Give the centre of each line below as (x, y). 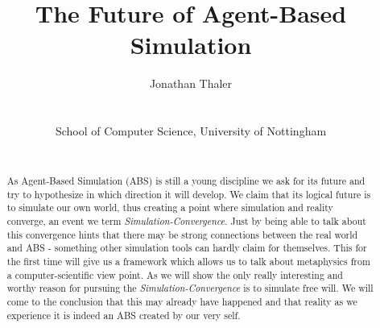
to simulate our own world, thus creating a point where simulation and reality (170, 208)
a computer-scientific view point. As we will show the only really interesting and (175, 274)
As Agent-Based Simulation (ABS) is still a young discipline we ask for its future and (186, 181)
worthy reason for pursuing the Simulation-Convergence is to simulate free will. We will (190, 288)
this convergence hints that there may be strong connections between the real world (182, 234)
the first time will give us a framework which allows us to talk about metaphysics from (188, 262)
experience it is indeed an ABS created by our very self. (124, 315)
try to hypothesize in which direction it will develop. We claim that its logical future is (189, 194)
